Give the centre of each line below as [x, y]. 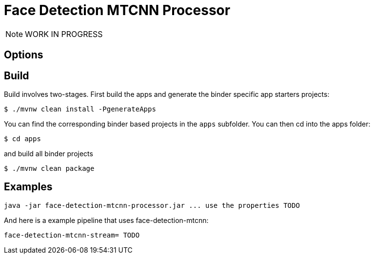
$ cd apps [22, 139]
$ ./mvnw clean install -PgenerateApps [80, 109]
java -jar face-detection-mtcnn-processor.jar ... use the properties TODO [152, 205]
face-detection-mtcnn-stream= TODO [72, 235]
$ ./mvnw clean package [49, 169]
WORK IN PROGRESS [64, 34]
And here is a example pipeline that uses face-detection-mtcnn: [106, 220]
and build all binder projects [49, 154]
